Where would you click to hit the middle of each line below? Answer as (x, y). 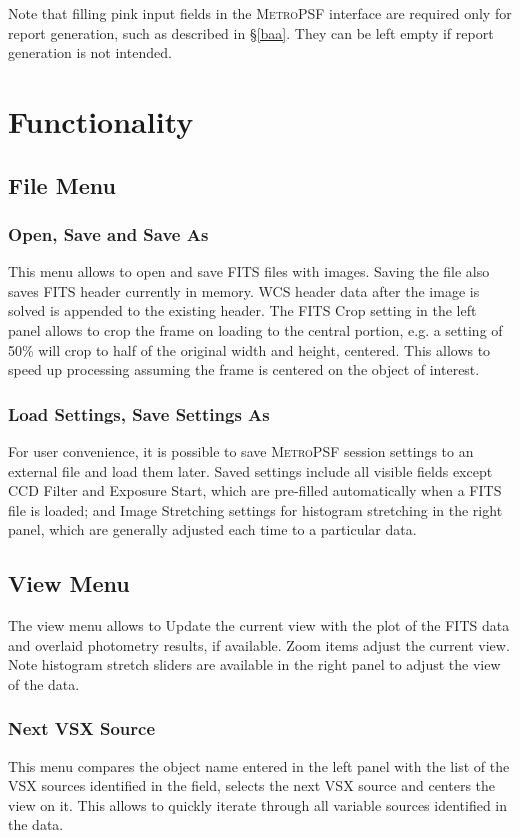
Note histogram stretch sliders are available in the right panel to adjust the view (254, 664)
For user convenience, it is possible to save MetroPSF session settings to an (241, 450)
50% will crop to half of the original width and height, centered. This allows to (249, 349)
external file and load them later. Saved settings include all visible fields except (250, 470)
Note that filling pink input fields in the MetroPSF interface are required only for (260, 13)
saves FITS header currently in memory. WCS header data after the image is (244, 290)
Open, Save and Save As (108, 233)
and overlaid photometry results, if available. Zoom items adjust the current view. (259, 644)
